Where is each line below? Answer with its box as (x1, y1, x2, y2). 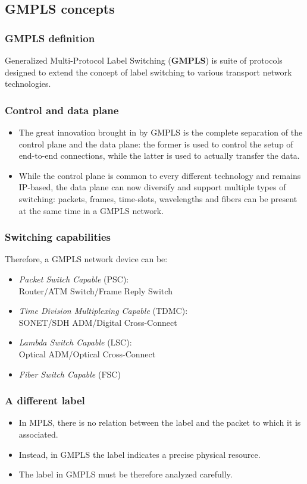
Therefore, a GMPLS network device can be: (5, 253, 168, 265)
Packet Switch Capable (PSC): (18, 272, 129, 285)
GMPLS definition (5, 30, 95, 45)
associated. (18, 428, 58, 440)
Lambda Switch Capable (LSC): (18, 336, 132, 348)
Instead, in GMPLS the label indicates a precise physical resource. (18, 448, 261, 460)
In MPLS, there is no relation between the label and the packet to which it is (18, 416, 301, 429)
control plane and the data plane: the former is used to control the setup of (18, 137, 293, 150)
